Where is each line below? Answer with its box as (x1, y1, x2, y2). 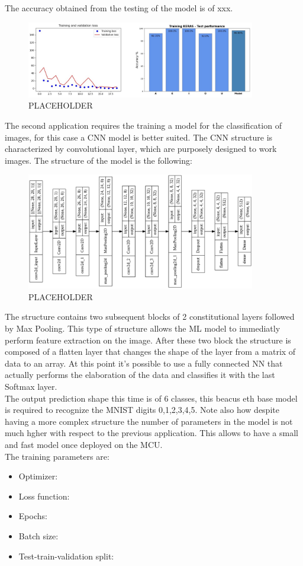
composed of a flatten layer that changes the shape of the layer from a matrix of (5, 345, 296, 358)
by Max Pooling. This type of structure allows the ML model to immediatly (5, 322, 281, 335)
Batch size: (18, 529, 59, 542)
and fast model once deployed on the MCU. (5, 438, 163, 450)
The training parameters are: (5, 450, 109, 462)
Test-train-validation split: (18, 549, 114, 562)
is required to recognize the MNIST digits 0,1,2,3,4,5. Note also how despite (5, 403, 279, 416)
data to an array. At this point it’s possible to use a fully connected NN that (5, 357, 283, 369)
